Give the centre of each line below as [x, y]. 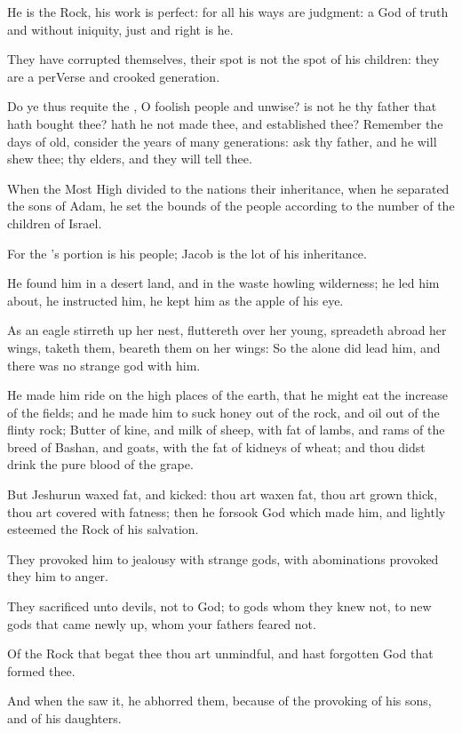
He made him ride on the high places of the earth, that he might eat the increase [228, 395]
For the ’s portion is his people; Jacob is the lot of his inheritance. [187, 253]
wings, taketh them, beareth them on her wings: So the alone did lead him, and [224, 347]
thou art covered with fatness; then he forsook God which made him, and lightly [227, 511]
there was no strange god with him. [104, 365]
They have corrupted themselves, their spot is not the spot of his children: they [223, 59]
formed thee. [41, 670]
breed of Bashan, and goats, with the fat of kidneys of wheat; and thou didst [216, 446]
